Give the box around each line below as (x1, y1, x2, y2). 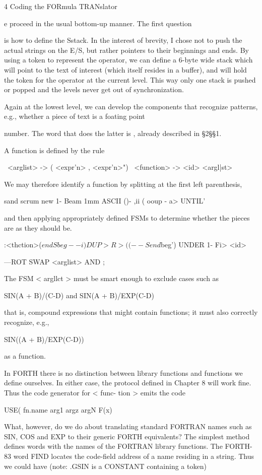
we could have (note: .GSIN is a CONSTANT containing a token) (4, 460, 207, 471)
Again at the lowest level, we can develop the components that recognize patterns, (4, 101, 258, 111)
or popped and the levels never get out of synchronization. (4, 84, 184, 95)
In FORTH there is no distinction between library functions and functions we (4, 367, 243, 378)
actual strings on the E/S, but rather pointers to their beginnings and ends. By (4, 44, 249, 55)
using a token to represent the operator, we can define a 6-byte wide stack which (4, 54, 253, 65)
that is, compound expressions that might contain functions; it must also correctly (4, 307, 258, 317)
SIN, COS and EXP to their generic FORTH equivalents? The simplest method (4, 431, 250, 441)
